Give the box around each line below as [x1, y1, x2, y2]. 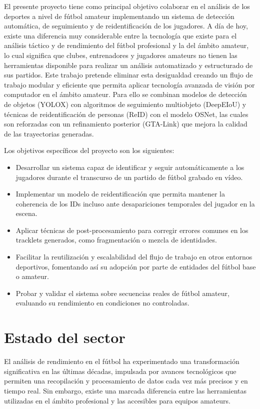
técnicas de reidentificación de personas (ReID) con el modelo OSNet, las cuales [4, 108, 248, 119]
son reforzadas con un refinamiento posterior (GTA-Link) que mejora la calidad [4, 118, 247, 129]
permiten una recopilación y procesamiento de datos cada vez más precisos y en [4, 375, 248, 386]
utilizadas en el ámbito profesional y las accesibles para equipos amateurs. [4, 395, 230, 405]
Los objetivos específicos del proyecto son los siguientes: [4, 145, 174, 155]
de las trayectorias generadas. [4, 128, 94, 138]
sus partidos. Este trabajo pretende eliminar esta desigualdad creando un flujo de [4, 69, 253, 80]
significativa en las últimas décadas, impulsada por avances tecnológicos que [4, 365, 236, 376]
